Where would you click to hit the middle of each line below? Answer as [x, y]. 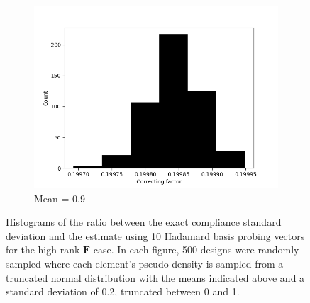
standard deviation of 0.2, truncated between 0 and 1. [123, 291]
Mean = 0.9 [60, 198]
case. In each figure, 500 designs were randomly [196, 250]
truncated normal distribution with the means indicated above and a [155, 277]
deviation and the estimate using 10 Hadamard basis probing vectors [155, 235]
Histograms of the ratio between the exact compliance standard [144, 222]
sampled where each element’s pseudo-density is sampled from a [145, 263]
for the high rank [43, 250]
